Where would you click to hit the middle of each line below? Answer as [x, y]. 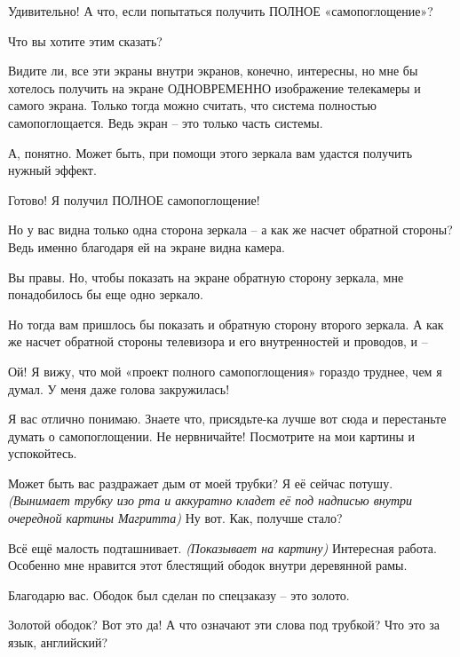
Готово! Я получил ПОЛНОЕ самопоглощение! [134, 199]
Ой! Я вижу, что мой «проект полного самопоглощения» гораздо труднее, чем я [225, 371]
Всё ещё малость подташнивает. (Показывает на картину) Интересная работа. [222, 547]
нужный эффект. [52, 170]
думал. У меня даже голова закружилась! [119, 388]
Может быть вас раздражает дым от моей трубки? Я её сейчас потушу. [201, 483]
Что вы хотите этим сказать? [85, 40]
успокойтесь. [43, 453]
